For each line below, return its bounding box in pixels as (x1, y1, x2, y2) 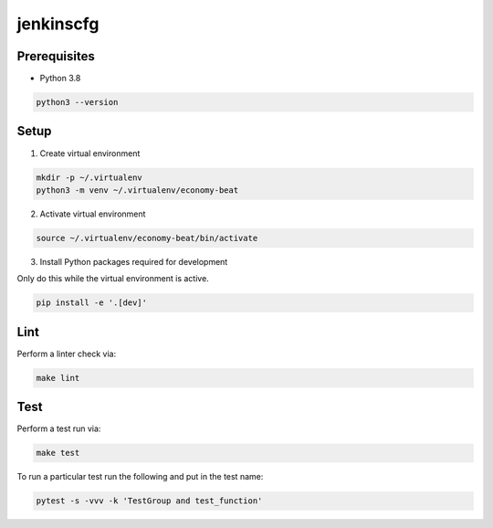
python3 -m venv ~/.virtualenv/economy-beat (36, 185, 239, 195)
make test (36, 448, 80, 459)
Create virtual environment (39, 147, 141, 159)
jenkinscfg (16, 14, 100, 34)
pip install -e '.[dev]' (36, 298, 148, 308)
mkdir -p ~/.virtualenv (36, 172, 143, 183)
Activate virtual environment (39, 208, 146, 219)
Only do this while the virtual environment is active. (16, 273, 209, 284)
